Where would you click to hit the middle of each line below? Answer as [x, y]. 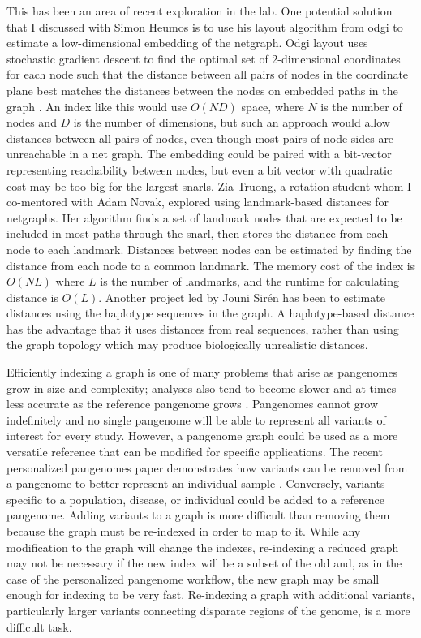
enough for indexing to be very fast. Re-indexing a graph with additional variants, [211, 595]
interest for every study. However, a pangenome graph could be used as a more [202, 435]
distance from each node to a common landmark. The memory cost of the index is [211, 265]
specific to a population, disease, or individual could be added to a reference [195, 499]
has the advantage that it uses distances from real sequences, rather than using [203, 328]
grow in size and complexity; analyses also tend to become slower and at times [202, 388]
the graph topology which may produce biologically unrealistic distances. [187, 345]
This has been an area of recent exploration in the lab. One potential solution [200, 11]
